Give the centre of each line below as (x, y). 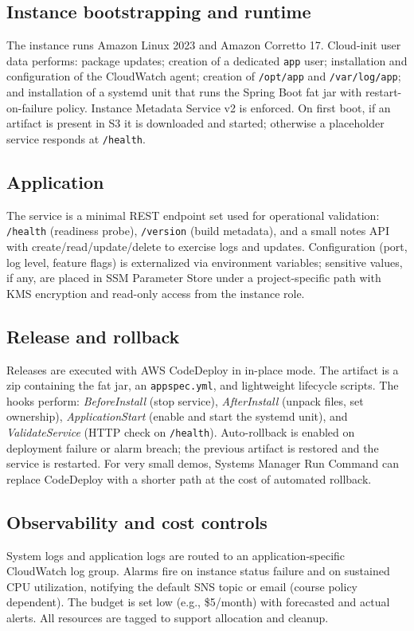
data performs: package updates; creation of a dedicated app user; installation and (207, 60)
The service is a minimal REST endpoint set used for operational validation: (193, 215)
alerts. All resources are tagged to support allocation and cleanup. (168, 618)
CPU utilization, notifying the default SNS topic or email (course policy (182, 586)
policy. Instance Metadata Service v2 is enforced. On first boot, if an (223, 107)
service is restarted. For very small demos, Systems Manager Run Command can (203, 463)
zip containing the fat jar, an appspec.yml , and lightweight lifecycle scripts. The (203, 385)
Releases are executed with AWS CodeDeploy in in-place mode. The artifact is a (203, 369)
